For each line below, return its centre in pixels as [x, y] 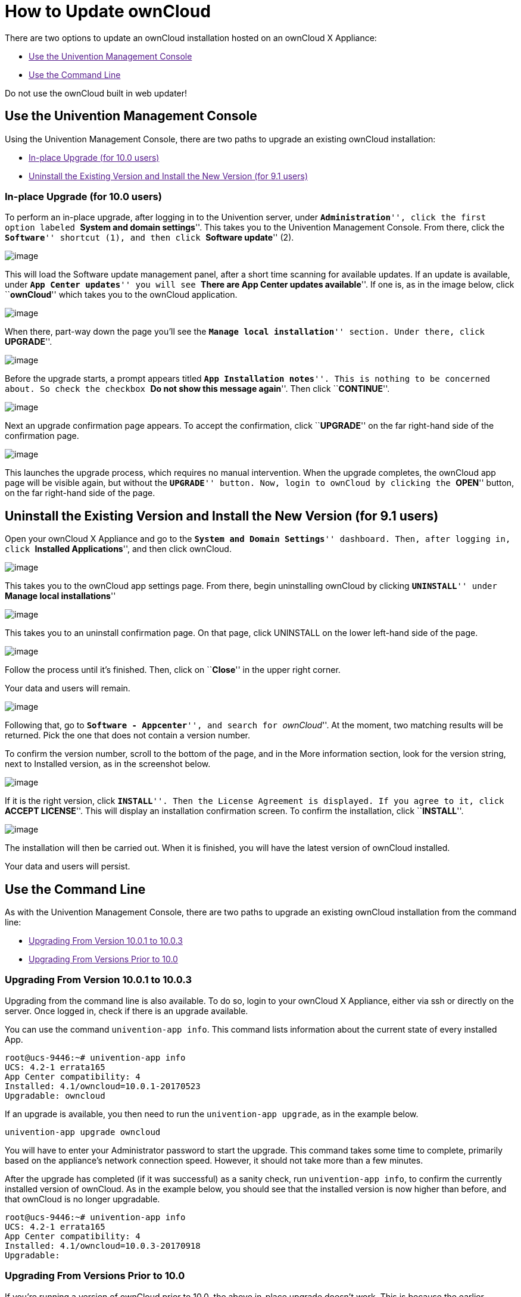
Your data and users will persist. [68, 866]
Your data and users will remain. [68, 688]
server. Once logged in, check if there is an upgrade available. [127, 1011]
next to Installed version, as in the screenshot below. [108, 764]
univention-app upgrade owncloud [83, 1132]
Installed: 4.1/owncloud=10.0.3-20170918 [103, 1245]
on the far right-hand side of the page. [80, 493]
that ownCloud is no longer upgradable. [82, 1199]
